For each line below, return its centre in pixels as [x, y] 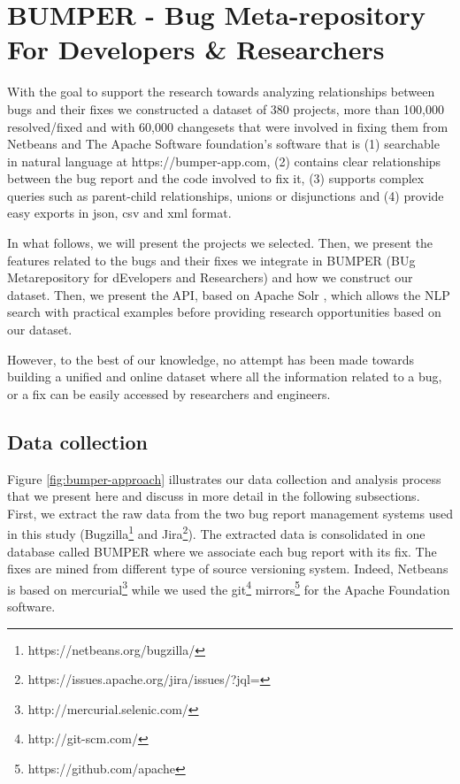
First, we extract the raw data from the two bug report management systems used [230, 513]
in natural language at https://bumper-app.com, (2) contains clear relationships [224, 161]
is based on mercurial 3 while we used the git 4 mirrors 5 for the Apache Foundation [229, 588]
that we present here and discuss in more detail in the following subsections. [214, 496]
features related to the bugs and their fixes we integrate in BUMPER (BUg [211, 260]
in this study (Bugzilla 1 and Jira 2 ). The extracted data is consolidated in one [216, 533]
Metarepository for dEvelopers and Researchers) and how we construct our [210, 277]
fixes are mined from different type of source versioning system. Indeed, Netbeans [228, 569]
